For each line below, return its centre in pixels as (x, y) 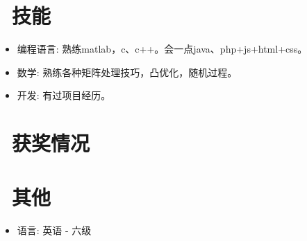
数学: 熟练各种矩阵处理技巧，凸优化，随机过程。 (127, 72)
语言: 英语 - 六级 (54, 230)
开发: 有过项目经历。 (64, 95)
